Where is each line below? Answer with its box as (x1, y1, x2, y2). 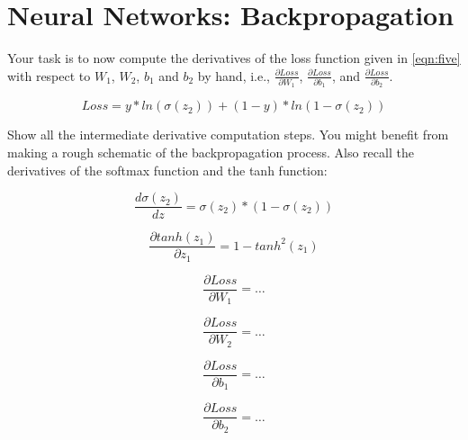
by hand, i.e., (197, 66, 270, 85)
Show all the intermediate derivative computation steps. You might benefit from (7, 125, 449, 144)
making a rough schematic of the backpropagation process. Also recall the (7, 143, 414, 162)
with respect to (7, 66, 91, 85)
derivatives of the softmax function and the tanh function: (7, 160, 328, 179)
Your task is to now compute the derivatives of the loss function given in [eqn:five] (7, 49, 461, 67)
